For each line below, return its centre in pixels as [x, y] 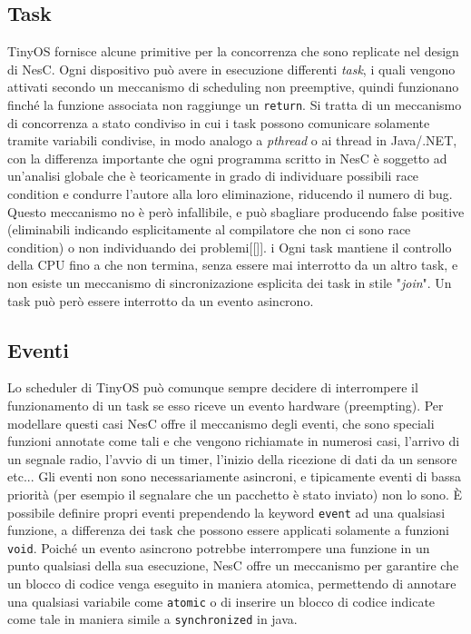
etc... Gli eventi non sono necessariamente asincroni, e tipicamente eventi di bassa [234, 476]
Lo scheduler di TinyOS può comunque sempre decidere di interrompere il [213, 387]
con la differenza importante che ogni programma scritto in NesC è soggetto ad [227, 158]
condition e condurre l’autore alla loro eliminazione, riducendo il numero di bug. [230, 194]
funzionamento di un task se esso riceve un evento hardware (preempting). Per [226, 405]
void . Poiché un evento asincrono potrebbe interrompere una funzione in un [219, 547]
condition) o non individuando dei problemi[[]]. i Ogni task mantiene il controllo [230, 247]
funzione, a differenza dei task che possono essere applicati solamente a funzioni [229, 530]
